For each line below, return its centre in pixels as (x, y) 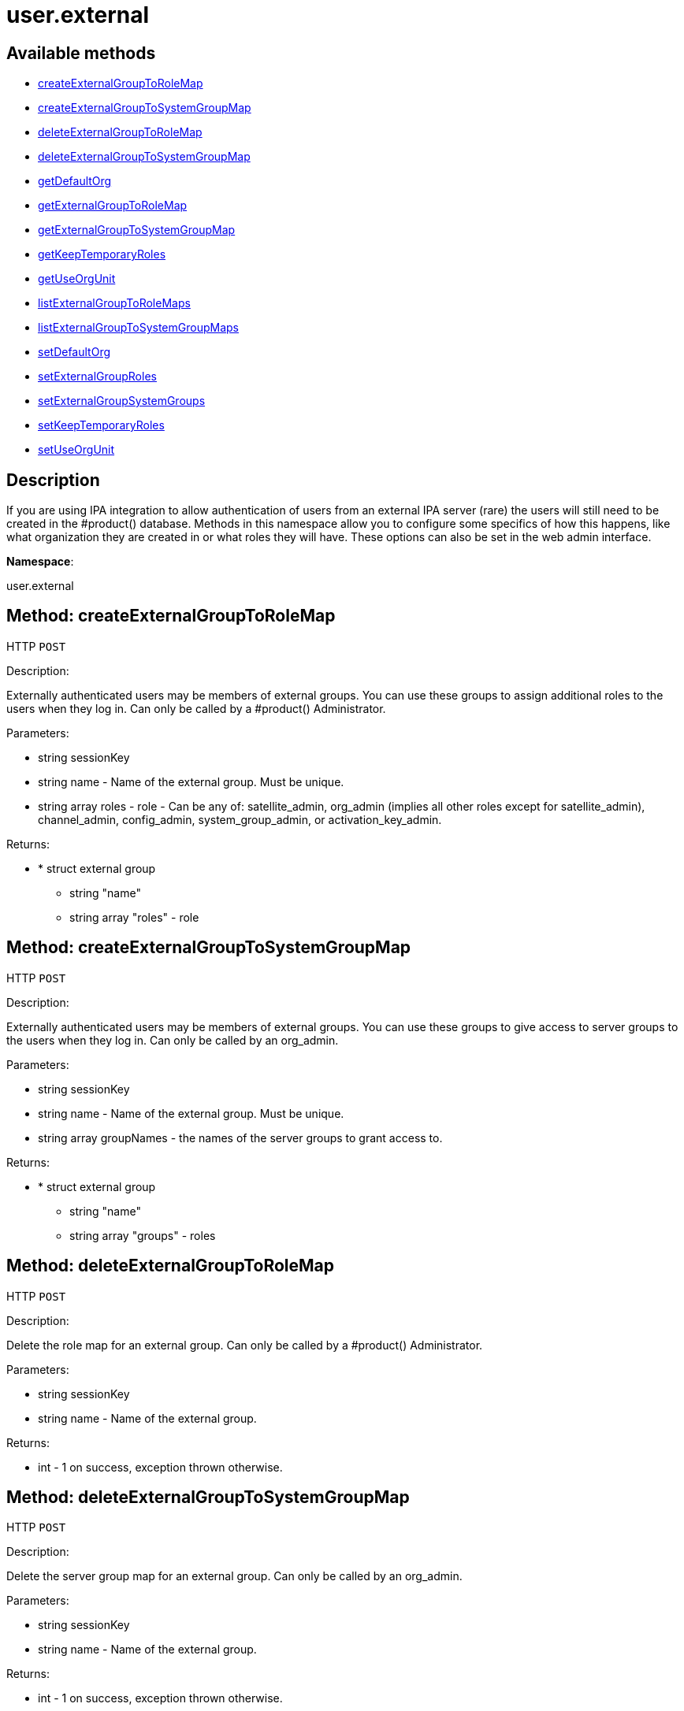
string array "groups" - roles (143, 1235)
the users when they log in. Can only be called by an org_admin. (173, 1040)
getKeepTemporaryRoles (102, 254)
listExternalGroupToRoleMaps (114, 303)
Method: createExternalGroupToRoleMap (171, 616)
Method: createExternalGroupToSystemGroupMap (209, 948)
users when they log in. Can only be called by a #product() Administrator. (196, 708)
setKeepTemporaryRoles (101, 425)
